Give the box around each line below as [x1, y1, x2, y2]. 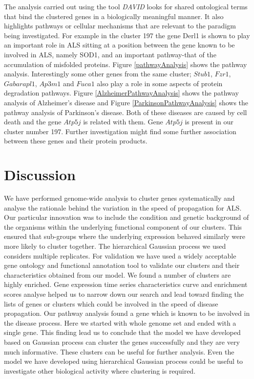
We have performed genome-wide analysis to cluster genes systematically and [4, 193, 235, 203]
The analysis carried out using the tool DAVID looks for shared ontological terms [4, 1, 248, 11]
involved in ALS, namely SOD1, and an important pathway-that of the [4, 49, 216, 59]
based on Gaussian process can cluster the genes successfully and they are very [4, 336, 240, 347]
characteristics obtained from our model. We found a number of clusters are [4, 269, 231, 280]
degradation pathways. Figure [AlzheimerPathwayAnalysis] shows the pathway [4, 88, 239, 98]
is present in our [185, 117, 233, 127]
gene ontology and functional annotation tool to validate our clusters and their [4, 260, 240, 270]
